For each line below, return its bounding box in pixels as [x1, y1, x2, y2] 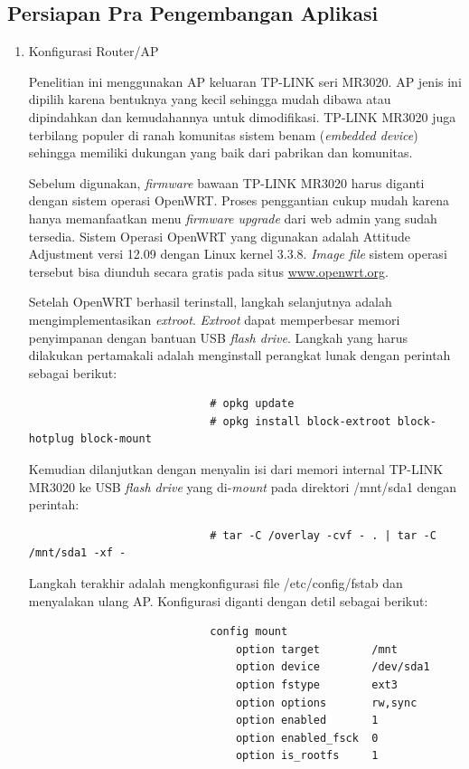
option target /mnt [235, 642, 398, 656]
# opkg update [210, 397, 295, 411]
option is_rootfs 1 [235, 749, 379, 763]
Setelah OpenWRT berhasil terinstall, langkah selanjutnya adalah [28, 292, 392, 311]
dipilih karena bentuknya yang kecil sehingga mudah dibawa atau [28, 90, 391, 109]
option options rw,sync [235, 696, 417, 709]
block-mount [80, 432, 152, 446]
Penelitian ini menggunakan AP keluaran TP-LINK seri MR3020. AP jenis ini [28, 71, 462, 90]
